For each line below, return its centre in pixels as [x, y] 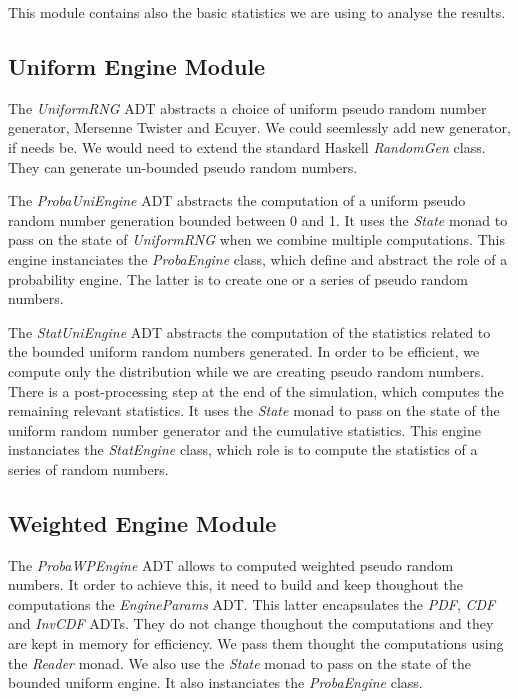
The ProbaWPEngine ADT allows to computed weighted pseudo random [231, 564]
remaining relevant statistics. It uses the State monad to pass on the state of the [254, 410]
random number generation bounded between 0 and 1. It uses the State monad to [258, 219]
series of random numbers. [88, 468]
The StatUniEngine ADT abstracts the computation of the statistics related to [249, 331]
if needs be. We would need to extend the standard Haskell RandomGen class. [247, 146]
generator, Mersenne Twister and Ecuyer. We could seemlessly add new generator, [259, 127]
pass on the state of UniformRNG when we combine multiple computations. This [256, 239]
